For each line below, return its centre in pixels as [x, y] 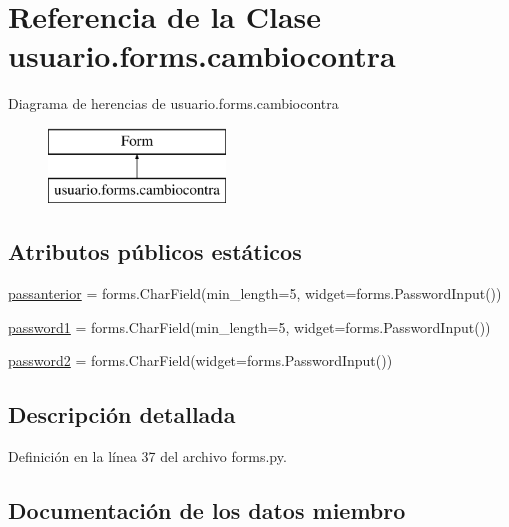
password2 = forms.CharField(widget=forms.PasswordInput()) [200, 360]
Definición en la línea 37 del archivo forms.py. [147, 456]
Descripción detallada [122, 414]
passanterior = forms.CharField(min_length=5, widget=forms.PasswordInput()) [255, 293]
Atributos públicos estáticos [155, 251]
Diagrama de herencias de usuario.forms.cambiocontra [173, 103]
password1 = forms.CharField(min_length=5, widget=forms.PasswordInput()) [249, 326]
